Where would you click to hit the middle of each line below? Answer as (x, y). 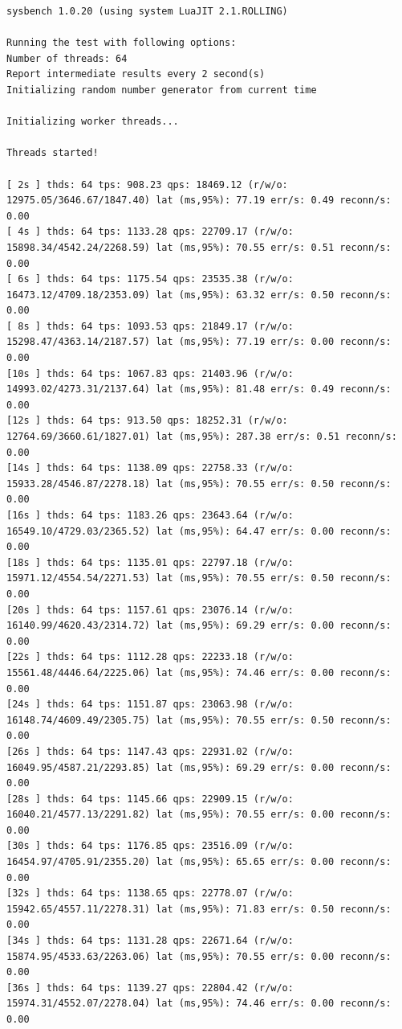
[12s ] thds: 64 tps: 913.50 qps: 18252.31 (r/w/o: (147, 421)
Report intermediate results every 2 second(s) (136, 74)
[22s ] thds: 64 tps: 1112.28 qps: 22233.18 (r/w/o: (150, 657)
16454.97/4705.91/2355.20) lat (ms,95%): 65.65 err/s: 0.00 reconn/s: (199, 862)
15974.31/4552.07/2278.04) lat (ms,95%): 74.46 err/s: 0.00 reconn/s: (199, 1004)
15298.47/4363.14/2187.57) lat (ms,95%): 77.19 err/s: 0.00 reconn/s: (199, 342)
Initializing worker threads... (93, 122)
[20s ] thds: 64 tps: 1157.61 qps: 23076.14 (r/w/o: (150, 610)
